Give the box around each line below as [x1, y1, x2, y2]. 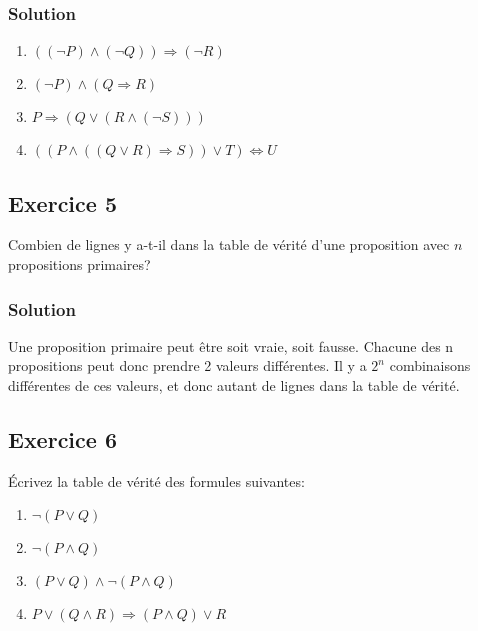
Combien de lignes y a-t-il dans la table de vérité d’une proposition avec [8, 234, 450, 255]
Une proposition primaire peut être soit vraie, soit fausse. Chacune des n [8, 335, 454, 356]
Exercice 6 [8, 424, 117, 454]
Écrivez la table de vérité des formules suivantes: [8, 470, 305, 491]
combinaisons [389, 355, 471, 376]
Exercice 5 [8, 187, 117, 218]
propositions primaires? [8, 254, 151, 275]
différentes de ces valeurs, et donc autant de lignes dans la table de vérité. [8, 375, 460, 396]
